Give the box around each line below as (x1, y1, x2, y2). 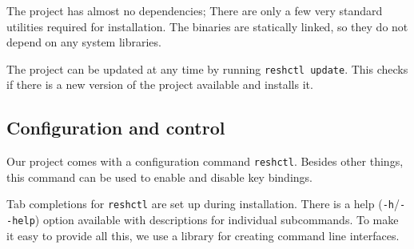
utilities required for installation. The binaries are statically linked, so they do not (6, 18, 408, 34)
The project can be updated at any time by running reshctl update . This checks (6, 60, 408, 77)
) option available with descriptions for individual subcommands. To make (34, 211, 399, 228)
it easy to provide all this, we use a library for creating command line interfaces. (6, 227, 400, 243)
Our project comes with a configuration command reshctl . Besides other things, (6, 153, 404, 170)
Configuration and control (6, 115, 225, 140)
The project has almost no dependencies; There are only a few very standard (6, 2, 383, 18)
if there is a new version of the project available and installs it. (6, 76, 313, 93)
